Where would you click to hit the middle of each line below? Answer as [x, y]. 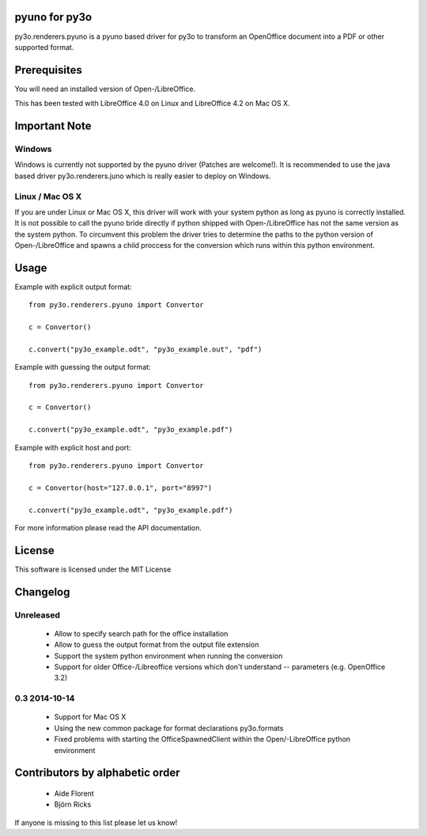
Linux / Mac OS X [48, 196]
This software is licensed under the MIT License [93, 569]
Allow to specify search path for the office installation [141, 633]
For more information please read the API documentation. [108, 528]
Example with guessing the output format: [83, 367]
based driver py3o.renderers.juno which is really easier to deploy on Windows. [143, 176]
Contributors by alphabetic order [98, 773]
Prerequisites [48, 70]
